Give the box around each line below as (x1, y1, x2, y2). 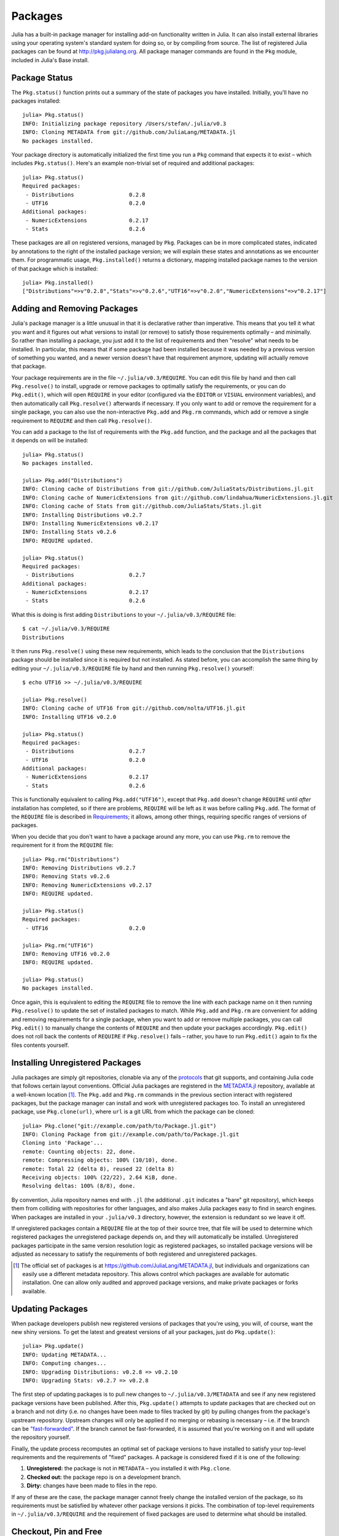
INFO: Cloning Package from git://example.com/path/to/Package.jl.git (22, 1131, 240, 1138)
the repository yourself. (11, 1433, 71, 1441)
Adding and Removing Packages (11, 304, 138, 314)
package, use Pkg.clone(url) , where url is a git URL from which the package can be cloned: (11, 1108, 255, 1115)
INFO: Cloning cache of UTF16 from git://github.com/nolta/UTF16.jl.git (22, 705, 246, 712)
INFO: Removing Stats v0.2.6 (22, 873, 110, 880)
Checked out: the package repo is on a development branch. (26, 1473, 182, 1481)
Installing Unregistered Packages (11, 1057, 141, 1068)
